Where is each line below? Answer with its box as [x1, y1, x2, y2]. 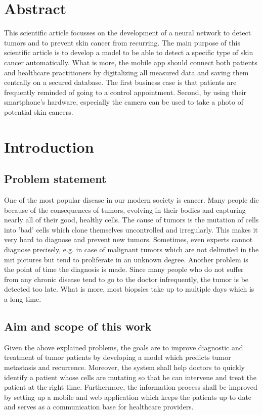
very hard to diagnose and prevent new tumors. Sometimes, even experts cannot [4, 234, 253, 245]
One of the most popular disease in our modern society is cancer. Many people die [4, 195, 259, 205]
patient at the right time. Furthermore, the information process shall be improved [4, 382, 257, 392]
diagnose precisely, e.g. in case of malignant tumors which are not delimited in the [4, 244, 259, 255]
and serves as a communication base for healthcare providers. [4, 401, 194, 412]
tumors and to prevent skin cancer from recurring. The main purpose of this [4, 37, 240, 48]
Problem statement [4, 171, 107, 187]
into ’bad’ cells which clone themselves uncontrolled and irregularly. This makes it [4, 224, 258, 235]
